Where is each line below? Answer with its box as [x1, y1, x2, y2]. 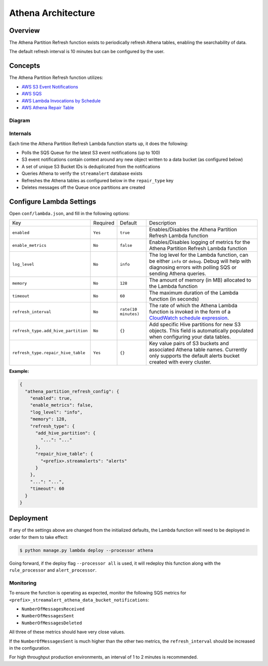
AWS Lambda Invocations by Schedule [21, 97, 101, 104]
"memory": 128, [30, 416, 67, 422]
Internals [9, 130, 32, 137]
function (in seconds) [149, 296, 200, 302]
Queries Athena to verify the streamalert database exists [21, 170, 142, 176]
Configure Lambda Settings [9, 197, 96, 206]
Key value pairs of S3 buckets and [149, 340, 229, 347]
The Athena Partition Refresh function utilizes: [9, 74, 104, 80]
